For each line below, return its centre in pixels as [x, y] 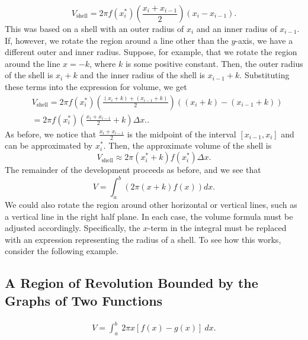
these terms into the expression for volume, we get [96, 86]
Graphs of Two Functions [84, 300]
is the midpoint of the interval [182, 134]
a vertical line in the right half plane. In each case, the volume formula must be [149, 216]
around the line [33, 63]
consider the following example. [62, 251]
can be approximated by [49, 145]
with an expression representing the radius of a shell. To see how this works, [143, 239]
